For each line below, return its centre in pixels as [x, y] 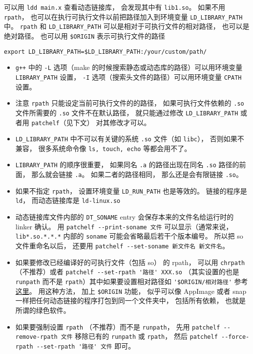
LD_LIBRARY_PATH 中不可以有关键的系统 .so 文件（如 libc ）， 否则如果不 [130, 139]
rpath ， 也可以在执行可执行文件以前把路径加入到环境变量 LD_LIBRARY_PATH [123, 16]
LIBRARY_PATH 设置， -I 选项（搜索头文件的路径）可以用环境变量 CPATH [128, 77]
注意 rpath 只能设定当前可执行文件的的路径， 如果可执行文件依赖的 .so [130, 103]
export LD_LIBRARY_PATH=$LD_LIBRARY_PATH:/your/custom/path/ [105, 52]
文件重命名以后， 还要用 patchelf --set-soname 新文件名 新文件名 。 [122, 246]
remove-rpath [36, 337]
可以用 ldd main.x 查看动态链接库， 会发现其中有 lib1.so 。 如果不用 [115, 7]
